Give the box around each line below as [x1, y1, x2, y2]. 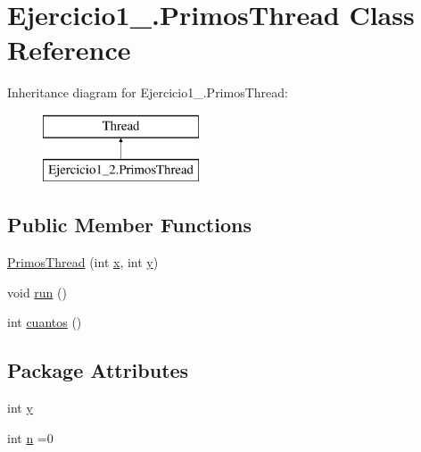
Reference [7, 31, 131, 68]
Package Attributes [7, 356, 189, 384]
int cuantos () [7, 313, 82, 331]
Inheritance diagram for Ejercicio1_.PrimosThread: [7, 83, 288, 102]
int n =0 [7, 428, 54, 447]
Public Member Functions [7, 211, 252, 239]
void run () [7, 282, 67, 301]
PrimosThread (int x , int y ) [7, 253, 159, 272]
